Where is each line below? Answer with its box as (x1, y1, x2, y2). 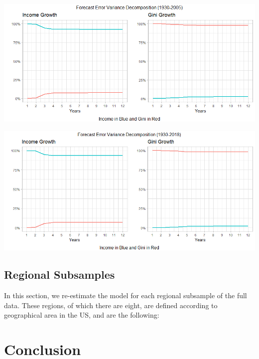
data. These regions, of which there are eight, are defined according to (4, 300, 218, 310)
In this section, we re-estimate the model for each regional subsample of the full (4, 290, 247, 301)
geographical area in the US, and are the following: (4, 310, 159, 320)
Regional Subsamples (4, 267, 115, 282)
